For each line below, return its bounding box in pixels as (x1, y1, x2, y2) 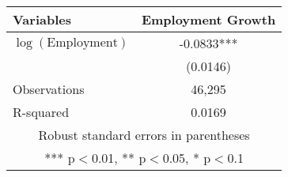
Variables (13, 10, 71, 28)
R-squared (13, 103, 70, 121)
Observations (13, 80, 85, 98)
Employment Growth (141, 10, 276, 28)
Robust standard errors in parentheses (38, 126, 250, 144)
